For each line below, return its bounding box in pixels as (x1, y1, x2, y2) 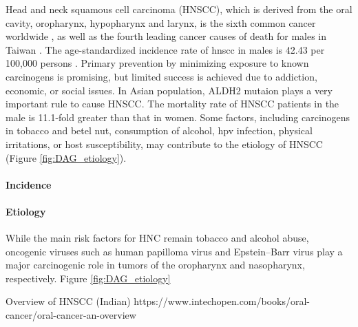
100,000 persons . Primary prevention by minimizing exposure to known (6, 56, 309, 70)
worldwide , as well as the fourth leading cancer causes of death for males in (6, 29, 327, 43)
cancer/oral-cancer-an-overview (6, 308, 136, 322)
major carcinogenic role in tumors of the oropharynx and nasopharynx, (6, 257, 305, 272)
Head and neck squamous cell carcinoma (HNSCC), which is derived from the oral (6, 2, 352, 16)
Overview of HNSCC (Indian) (6, 294, 131, 308)
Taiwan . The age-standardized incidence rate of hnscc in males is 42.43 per (6, 42, 325, 56)
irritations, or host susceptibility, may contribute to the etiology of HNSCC (6, 136, 323, 151)
